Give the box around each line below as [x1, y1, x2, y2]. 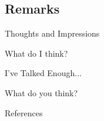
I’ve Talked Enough [5, 67, 75, 79]
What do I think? [5, 47, 68, 59]
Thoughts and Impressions [5, 27, 100, 40]
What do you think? [5, 86, 78, 99]
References [5, 106, 43, 119]
